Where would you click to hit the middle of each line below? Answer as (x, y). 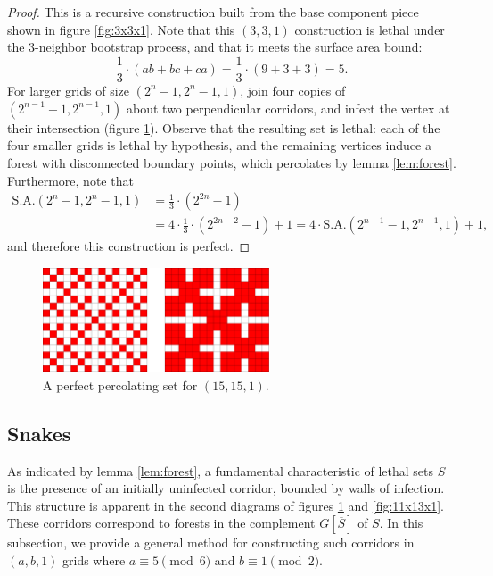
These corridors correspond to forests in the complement (161, 523)
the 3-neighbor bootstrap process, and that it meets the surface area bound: (215, 47)
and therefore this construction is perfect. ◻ (129, 246)
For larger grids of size (69, 90)
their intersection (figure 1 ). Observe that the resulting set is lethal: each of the (224, 127)
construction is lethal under (370, 29)
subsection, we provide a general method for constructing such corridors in (211, 543)
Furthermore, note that (70, 180)
